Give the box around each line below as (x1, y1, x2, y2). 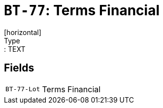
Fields (4, 62, 34, 74)
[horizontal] (4, 28, 41, 36)
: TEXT (4, 44, 26, 53)
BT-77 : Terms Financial (4, 2, 160, 19)
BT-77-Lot (5, 85, 40, 93)
